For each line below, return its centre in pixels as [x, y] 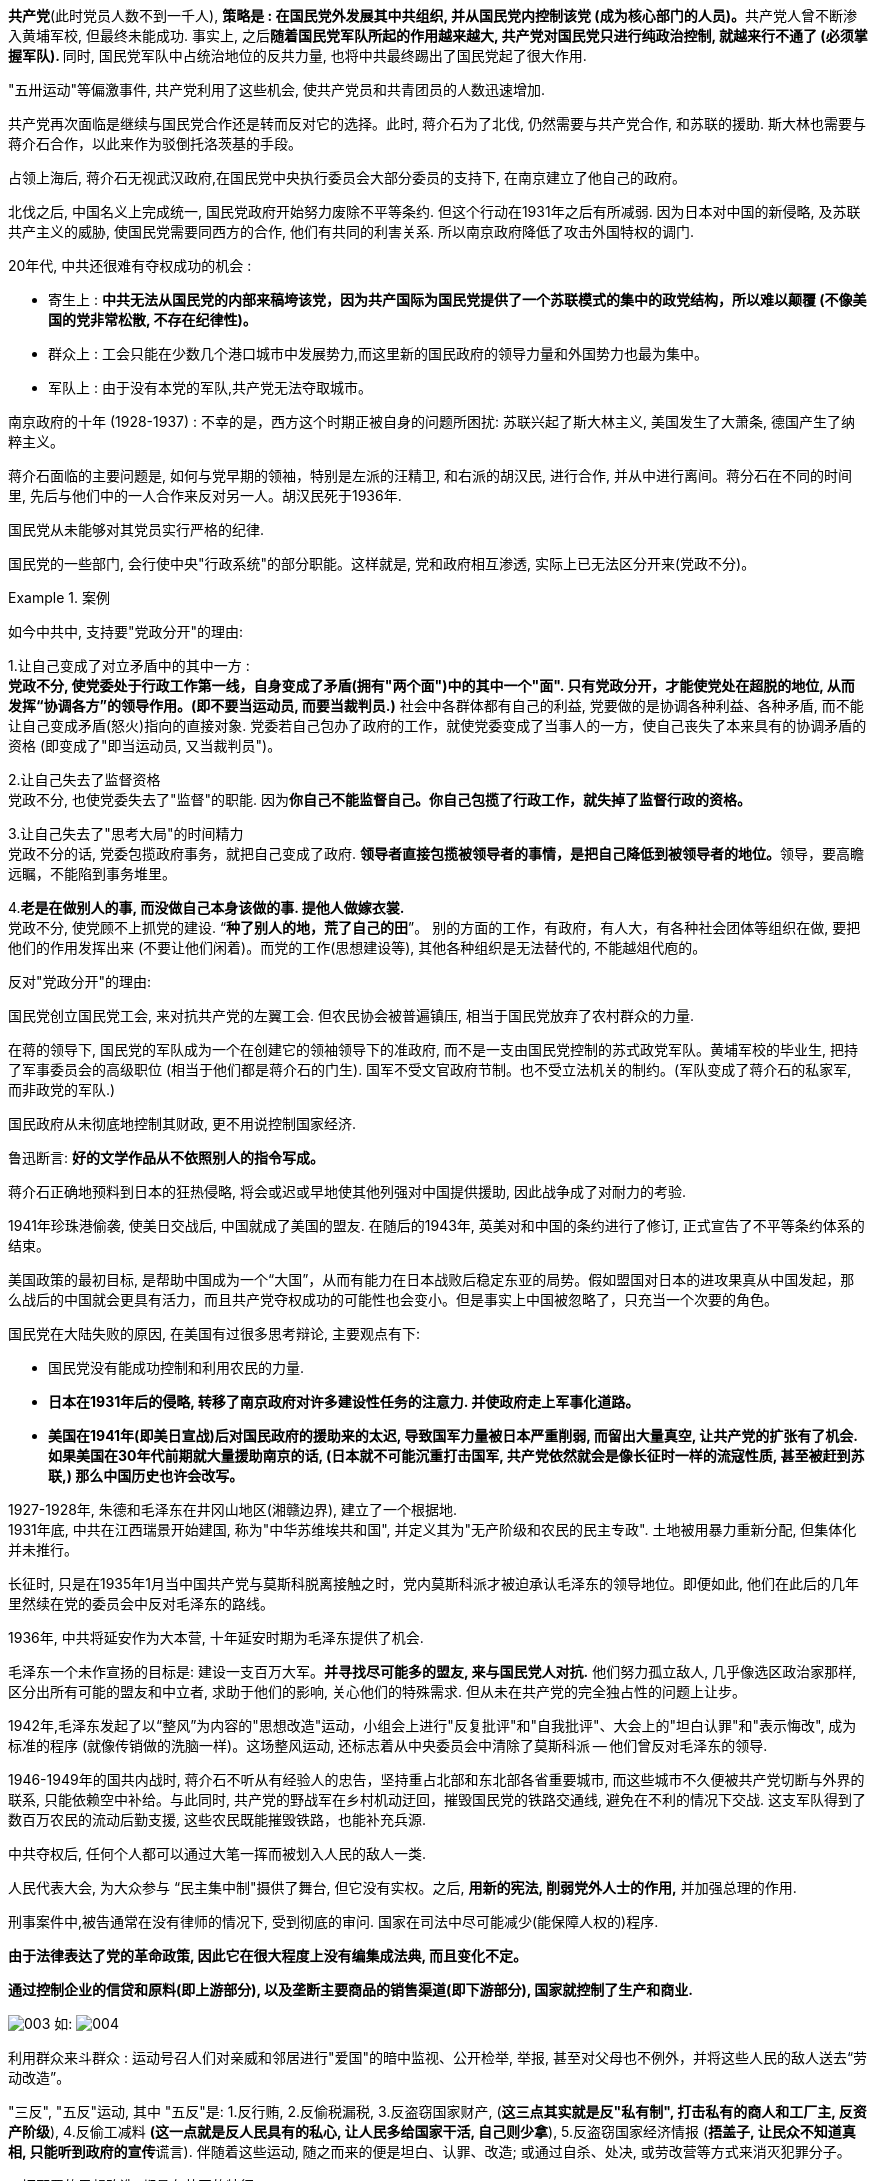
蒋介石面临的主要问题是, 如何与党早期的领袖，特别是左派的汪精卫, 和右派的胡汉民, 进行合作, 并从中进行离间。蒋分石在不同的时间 [430, 475]
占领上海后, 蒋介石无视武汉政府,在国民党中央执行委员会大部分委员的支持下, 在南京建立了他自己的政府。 [347, 177]
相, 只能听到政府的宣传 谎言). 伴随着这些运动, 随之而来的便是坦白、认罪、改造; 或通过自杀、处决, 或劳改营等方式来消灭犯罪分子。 [429, 2151]
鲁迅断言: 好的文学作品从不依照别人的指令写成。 [166, 1157]
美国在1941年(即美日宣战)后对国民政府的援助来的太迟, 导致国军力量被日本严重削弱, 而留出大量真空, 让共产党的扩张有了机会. [453, 1435]
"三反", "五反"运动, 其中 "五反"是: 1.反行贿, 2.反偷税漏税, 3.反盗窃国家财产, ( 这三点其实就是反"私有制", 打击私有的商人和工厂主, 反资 [437, 2111]
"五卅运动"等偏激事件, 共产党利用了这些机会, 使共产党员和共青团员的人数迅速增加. [277, 89]
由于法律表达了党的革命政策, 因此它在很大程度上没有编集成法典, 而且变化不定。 [268, 1955]
